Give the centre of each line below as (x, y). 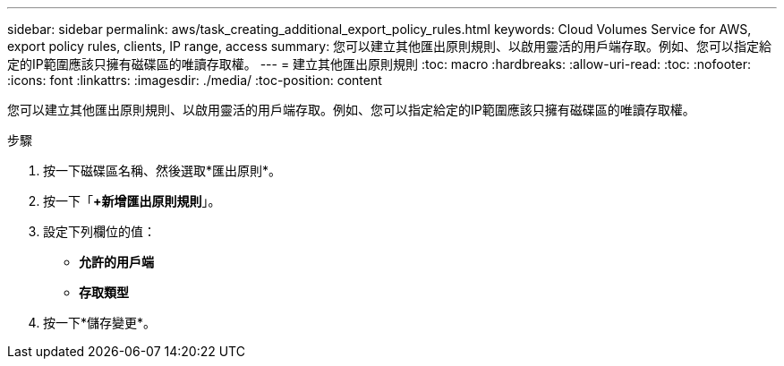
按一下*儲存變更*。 (100, 323)
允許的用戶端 (116, 262)
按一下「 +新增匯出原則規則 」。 (132, 201)
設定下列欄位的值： (99, 231)
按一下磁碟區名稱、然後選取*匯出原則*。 (162, 170)
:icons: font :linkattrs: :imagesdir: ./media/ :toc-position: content (195, 80)
